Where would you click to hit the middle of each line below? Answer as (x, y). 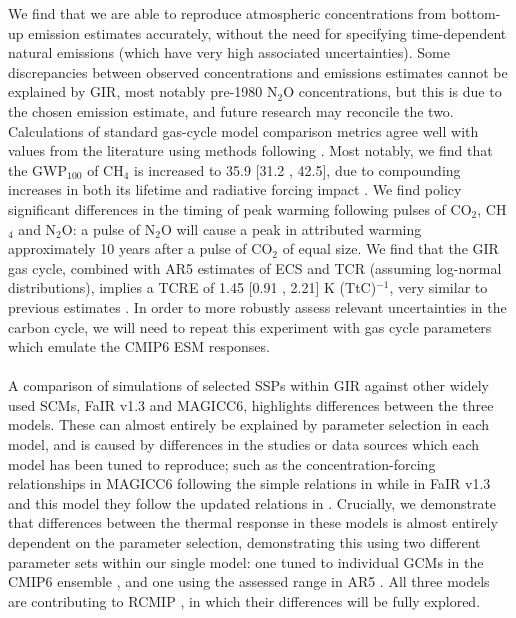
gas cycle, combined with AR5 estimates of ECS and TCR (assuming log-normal (255, 267)
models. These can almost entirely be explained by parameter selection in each (249, 424)
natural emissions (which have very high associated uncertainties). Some (229, 52)
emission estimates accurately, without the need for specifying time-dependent (267, 32)
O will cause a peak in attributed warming (291, 228)
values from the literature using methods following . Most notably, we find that (250, 150)
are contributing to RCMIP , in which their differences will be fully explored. (244, 600)
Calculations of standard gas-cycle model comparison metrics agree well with (243, 130)
